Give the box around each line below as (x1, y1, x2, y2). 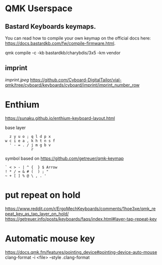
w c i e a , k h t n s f (5, 138, 55, 143)
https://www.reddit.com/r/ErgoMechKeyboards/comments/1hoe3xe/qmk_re (5, 206, 156, 211)
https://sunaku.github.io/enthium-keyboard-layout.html (5, 115, 115, 121)
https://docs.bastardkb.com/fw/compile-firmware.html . (5, 40, 115, 46)
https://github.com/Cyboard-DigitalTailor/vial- (30, 76, 122, 83)
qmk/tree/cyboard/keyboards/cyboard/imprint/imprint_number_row (5, 82, 140, 88)
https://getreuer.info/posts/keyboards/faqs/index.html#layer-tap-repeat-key (5, 216, 157, 222)
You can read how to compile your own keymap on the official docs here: (5, 35, 151, 41)
